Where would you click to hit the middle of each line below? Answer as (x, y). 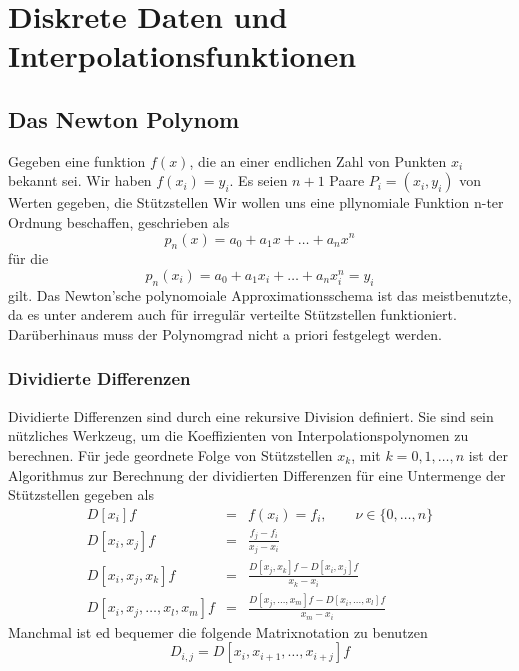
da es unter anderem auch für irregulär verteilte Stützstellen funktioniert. (232, 314)
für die (28, 258)
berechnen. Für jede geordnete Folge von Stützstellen (170, 454)
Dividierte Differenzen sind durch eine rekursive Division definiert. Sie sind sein (251, 415)
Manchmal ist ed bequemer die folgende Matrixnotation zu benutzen (218, 631)
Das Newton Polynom (124, 118)
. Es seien (258, 180)
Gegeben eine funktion (77, 160)
